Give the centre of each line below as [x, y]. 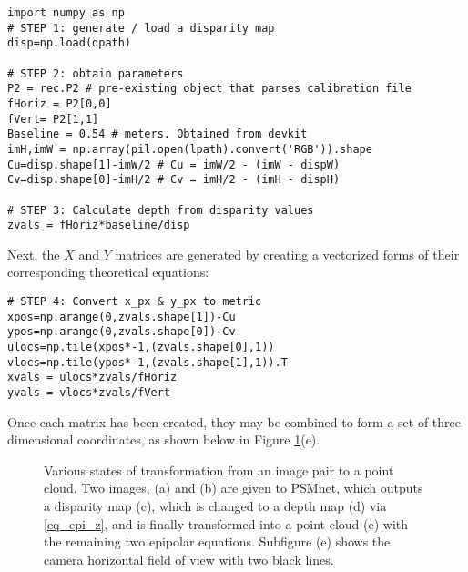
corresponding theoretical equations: [108, 272]
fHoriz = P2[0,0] [60, 103]
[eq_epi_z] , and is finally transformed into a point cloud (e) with [226, 523]
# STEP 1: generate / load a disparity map [141, 28]
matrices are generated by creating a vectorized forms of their [287, 254]
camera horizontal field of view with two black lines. [189, 559]
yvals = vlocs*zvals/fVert [89, 392]
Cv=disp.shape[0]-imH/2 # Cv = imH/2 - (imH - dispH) [174, 180]
